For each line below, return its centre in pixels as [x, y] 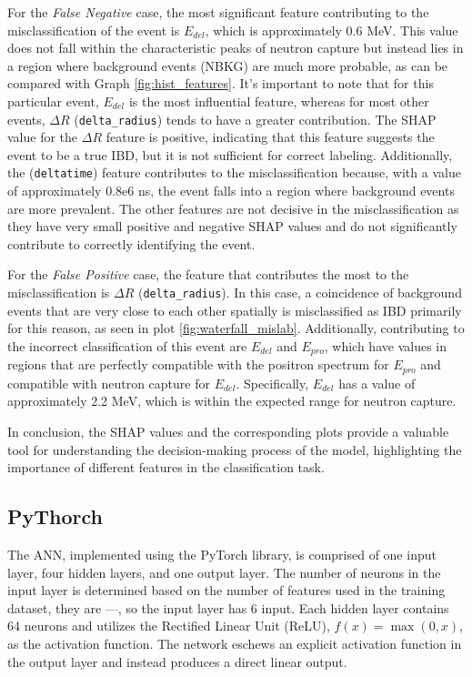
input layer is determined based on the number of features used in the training [226, 590]
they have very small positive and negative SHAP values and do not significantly [232, 226]
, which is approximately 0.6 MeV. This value [331, 30]
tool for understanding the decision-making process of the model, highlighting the [235, 449]
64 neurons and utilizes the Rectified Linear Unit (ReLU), [169, 626]
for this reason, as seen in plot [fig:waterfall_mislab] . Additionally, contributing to [236, 328]
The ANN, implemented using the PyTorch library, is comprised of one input [222, 554]
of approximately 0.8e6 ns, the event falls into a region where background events [231, 191]
